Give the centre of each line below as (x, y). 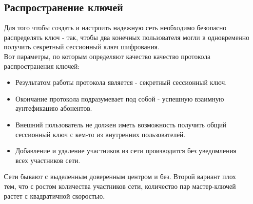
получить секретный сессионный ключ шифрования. (82, 47)
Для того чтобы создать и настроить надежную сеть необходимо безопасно (115, 28)
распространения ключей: (42, 66)
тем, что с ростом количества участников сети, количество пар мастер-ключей (120, 186)
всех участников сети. (48, 160)
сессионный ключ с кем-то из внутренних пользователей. (100, 134)
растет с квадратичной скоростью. (54, 195)
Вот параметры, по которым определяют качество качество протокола (107, 56)
